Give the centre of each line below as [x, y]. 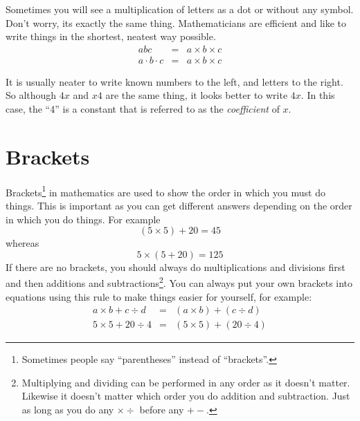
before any [162, 410]
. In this [318, 95]
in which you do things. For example [83, 219]
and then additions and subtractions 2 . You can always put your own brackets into [179, 282]
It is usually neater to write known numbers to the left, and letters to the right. [174, 81]
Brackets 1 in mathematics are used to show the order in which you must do [165, 191]
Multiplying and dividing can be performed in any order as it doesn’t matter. [186, 382]
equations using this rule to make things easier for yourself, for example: [159, 296]
